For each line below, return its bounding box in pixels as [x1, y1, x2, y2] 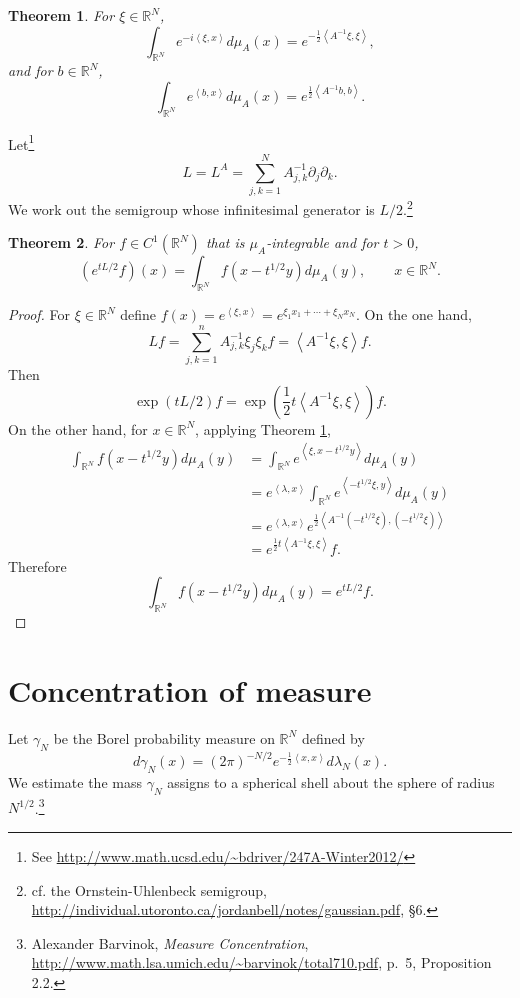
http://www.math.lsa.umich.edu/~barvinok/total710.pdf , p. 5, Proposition [31, 952, 492, 973]
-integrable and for [266, 232, 379, 253]
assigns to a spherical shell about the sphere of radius [167, 772, 495, 793]
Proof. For [8, 304, 71, 325]
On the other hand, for [8, 418, 148, 439]
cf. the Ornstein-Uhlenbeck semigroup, [31, 879, 267, 900]
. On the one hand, [356, 304, 472, 325]
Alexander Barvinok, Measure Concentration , [31, 932, 309, 953]
